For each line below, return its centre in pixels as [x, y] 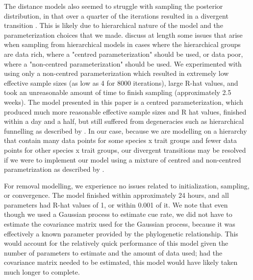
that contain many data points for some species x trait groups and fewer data [120, 140]
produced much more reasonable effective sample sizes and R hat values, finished [125, 111]
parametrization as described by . [54, 169]
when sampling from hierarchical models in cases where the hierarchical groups [122, 44]
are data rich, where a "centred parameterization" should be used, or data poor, [124, 54]
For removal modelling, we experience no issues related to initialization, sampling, [127, 185]
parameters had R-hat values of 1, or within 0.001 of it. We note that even [116, 204]
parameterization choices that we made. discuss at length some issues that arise [123, 35]
